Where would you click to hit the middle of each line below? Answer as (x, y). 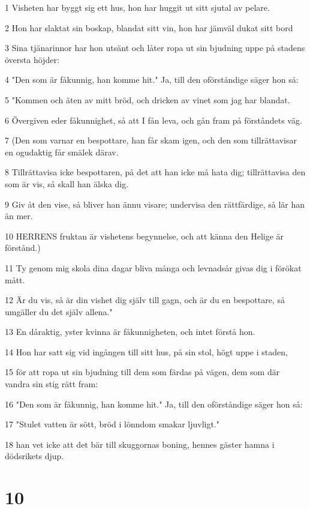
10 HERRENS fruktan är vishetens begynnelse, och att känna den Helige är (145, 236)
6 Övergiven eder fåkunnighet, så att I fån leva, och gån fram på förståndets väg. (154, 120)
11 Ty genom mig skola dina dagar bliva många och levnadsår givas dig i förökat (153, 267)
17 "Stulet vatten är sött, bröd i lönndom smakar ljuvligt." (112, 424)
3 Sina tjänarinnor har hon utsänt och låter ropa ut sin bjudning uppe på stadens (155, 48)
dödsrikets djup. (34, 456)
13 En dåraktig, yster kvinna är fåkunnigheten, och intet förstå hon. (130, 332)
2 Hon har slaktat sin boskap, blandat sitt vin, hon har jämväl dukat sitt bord (149, 27)
